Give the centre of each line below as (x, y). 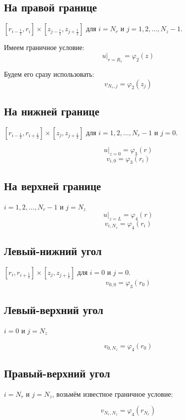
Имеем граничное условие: (44, 47)
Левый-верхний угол (54, 310)
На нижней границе (52, 111)
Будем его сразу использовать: (49, 74)
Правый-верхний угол (57, 373)
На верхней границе (53, 185)
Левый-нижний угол (53, 251)
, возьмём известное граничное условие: (112, 394)
